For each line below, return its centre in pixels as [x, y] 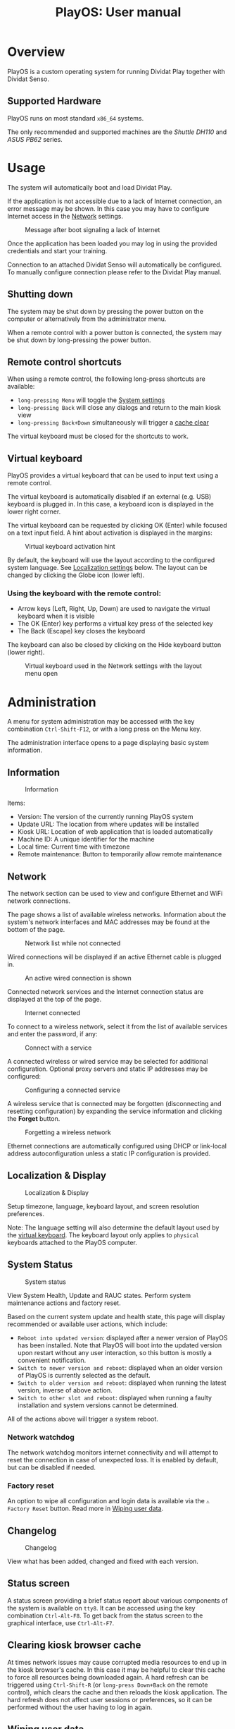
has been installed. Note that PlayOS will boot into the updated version [120, 1345]
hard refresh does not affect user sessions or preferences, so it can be [110, 1699]
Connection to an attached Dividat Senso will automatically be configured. [115, 265]
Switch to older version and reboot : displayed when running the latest [122, 1383]
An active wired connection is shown [78, 978]
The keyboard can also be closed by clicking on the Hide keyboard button [114, 645]
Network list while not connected [73, 943]
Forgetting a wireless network [68, 1132]
